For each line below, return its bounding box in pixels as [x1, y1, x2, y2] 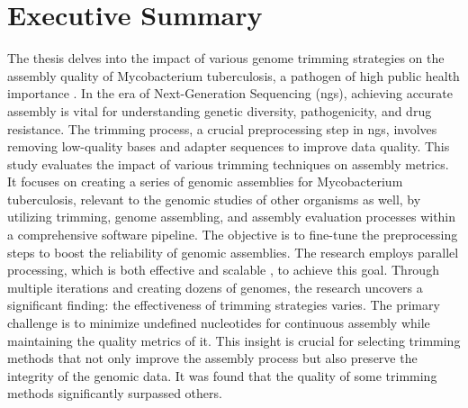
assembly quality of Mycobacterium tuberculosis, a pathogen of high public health [7, 66, 460, 85]
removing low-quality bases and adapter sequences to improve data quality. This [7, 137, 450, 156]
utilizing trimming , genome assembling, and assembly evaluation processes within [7, 207, 456, 226]
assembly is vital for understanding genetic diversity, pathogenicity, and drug [7, 101, 432, 120]
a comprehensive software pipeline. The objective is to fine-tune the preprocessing [7, 225, 458, 244]
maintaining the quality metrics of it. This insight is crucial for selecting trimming [7, 331, 461, 349]
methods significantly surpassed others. [7, 384, 222, 403]
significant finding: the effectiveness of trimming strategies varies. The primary [7, 295, 440, 314]
